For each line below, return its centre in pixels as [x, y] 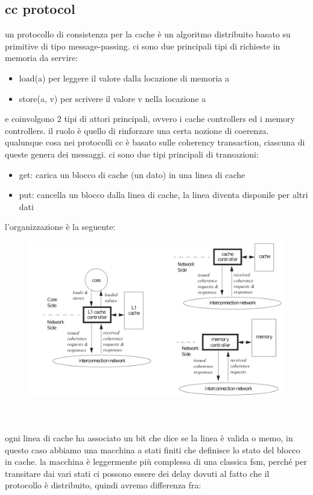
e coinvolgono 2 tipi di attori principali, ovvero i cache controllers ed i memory [150, 119]
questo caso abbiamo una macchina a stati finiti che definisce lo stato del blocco [153, 449]
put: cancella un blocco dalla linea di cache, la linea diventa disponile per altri [163, 195]
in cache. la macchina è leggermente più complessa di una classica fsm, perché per [156, 461]
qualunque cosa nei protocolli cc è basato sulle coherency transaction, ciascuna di [155, 142]
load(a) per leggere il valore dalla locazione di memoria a [124, 78]
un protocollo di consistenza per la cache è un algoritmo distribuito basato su [148, 34]
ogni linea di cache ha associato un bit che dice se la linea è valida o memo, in [149, 438]
